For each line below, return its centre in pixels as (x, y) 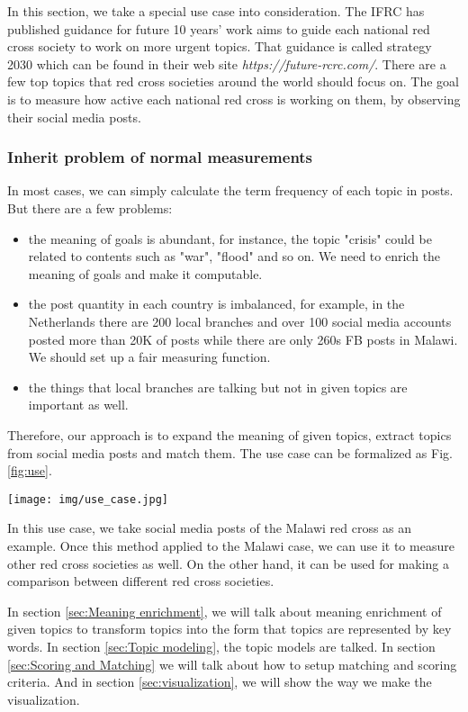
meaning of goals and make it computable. (145, 273)
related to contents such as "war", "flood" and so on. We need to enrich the (234, 256)
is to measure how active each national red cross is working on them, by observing (234, 99)
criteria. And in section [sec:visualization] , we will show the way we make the (220, 682)
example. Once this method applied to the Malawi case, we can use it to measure (231, 545)
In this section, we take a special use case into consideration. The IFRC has (216, 11)
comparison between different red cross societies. (141, 581)
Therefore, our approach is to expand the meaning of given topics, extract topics (229, 434)
